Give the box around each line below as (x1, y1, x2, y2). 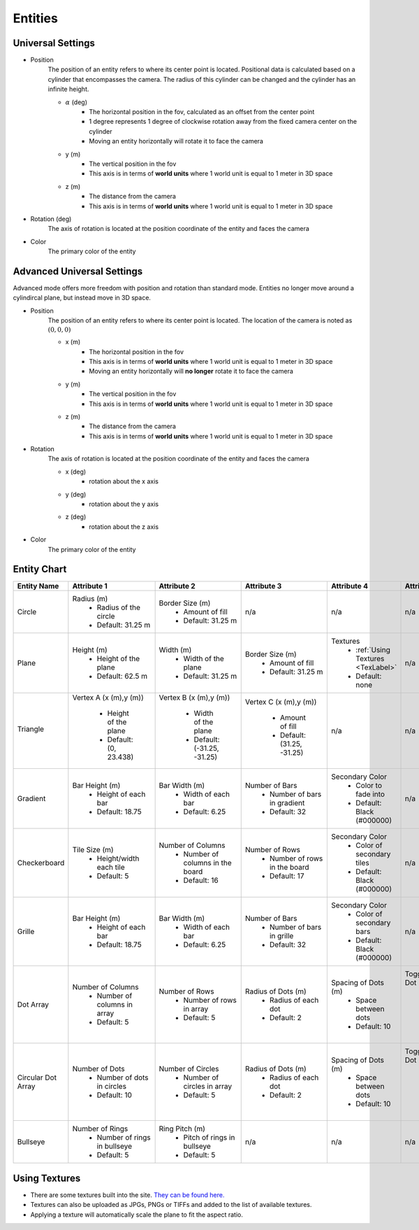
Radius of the (96, 602, 141, 612)
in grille (269, 931, 294, 941)
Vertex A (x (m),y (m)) (72, 693, 144, 702)
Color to (355, 781, 383, 791)
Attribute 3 (244, 581, 282, 591)
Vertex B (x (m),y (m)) (159, 693, 230, 702)
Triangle (17, 724, 45, 734)
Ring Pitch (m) (159, 1124, 206, 1133)
